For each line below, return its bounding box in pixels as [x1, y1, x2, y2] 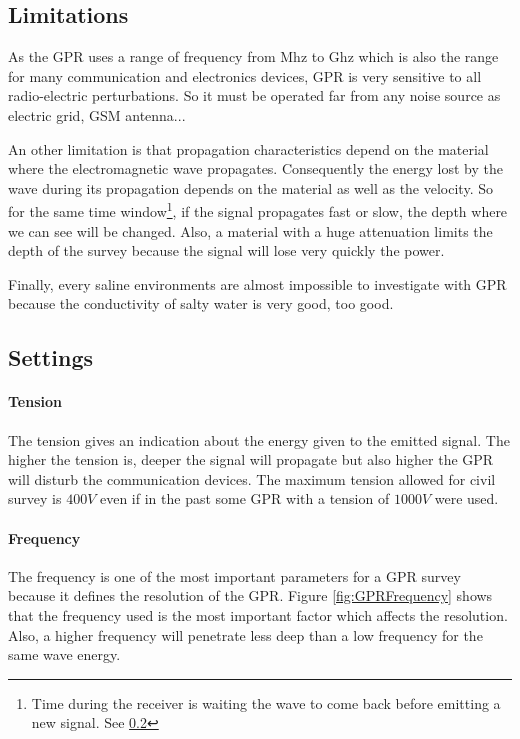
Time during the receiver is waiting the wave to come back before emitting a [31, 692, 501, 713]
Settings [8, 342, 93, 373]
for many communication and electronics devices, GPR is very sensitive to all [8, 65, 482, 86]
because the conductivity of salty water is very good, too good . [8, 293, 394, 314]
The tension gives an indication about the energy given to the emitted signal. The [8, 429, 510, 450]
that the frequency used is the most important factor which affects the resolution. [8, 604, 508, 625]
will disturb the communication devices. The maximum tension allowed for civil [8, 468, 496, 489]
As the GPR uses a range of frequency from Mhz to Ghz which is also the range [8, 46, 499, 67]
